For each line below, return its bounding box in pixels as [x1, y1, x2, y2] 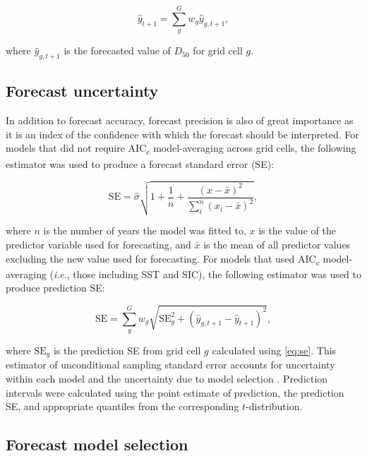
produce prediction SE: [6, 280, 105, 295]
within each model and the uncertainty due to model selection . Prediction [6, 371, 328, 386]
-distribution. [246, 399, 303, 414]
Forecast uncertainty [6, 80, 159, 102]
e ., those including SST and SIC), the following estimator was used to [59, 266, 361, 281]
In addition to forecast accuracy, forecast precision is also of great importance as [6, 113, 354, 128]
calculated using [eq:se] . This [212, 343, 337, 358]
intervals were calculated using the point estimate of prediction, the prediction [6, 385, 344, 400]
